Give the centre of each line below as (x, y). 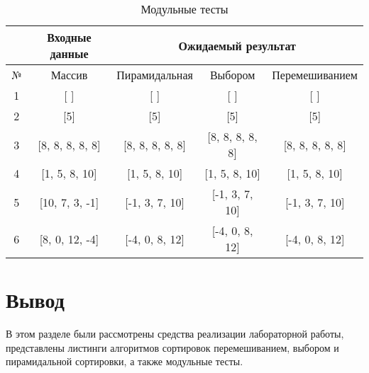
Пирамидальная (155, 75)
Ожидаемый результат (237, 45)
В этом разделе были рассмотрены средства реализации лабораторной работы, (175, 334)
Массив (69, 75)
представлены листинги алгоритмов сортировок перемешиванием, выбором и (172, 347)
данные (69, 53)
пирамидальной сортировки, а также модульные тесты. (125, 361)
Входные (69, 37)
